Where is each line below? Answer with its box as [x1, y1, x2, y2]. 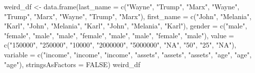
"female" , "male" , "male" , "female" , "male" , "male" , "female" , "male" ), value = [4, 30, 234, 40]
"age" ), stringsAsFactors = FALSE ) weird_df [4, 59, 141, 69]
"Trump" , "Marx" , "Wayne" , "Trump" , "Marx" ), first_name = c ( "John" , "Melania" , [4, 11, 252, 21]
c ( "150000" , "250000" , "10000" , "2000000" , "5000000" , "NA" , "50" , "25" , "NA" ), [4, 40, 236, 50]
